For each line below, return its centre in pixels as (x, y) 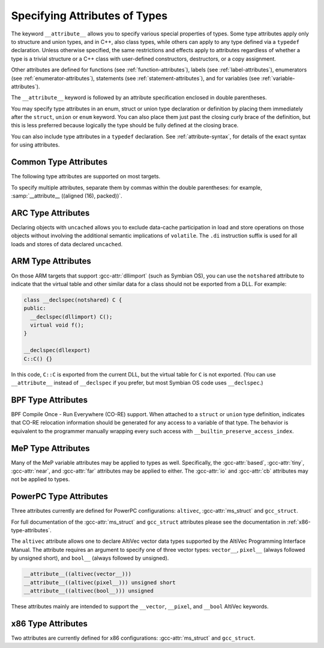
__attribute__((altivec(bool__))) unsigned (89, 591)
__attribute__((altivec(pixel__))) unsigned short (100, 582)
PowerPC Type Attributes (59, 496)
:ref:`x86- (299, 522)
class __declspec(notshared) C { (73, 300)
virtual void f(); (57, 325)
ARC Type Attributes (50, 213)
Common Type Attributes (59, 162)
